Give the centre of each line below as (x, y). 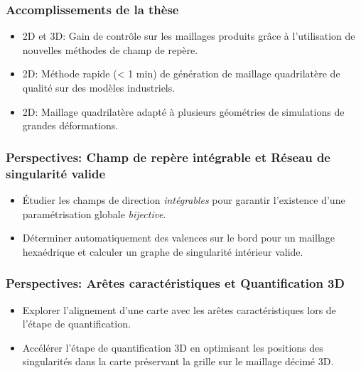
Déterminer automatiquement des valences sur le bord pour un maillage (179, 238)
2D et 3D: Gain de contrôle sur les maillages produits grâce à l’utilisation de (189, 36)
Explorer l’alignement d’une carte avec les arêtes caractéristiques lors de (179, 309)
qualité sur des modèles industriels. (99, 87)
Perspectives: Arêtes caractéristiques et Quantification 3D (175, 283)
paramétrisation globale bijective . (94, 213)
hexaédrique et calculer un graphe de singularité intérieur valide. (163, 251)
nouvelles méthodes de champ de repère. (110, 49)
